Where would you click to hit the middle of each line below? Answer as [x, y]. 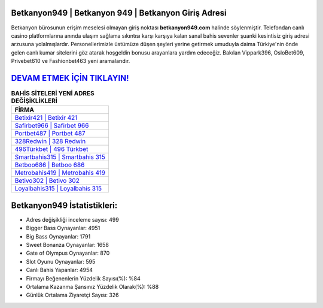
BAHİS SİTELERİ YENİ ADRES [53, 93]
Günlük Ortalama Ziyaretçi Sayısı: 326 [72, 295]
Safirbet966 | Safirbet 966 [52, 126]
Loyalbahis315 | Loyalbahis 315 [58, 189]
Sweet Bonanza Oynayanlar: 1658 [67, 245]
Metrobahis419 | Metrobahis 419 [60, 173]
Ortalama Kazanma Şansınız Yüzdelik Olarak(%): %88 [92, 287]
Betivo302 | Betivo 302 [47, 181]
